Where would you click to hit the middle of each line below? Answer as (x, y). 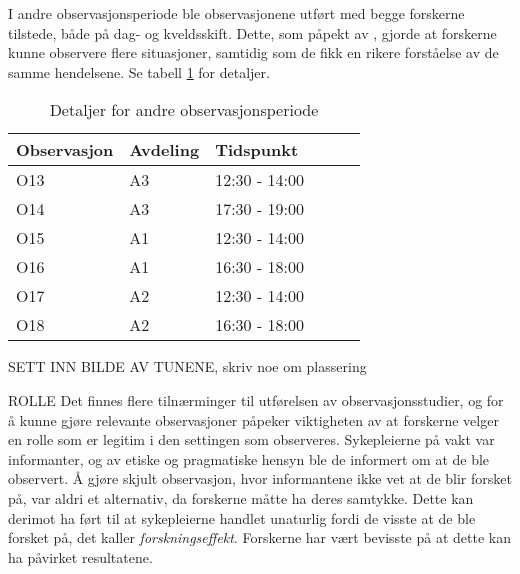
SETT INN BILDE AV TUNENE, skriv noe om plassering (187, 366)
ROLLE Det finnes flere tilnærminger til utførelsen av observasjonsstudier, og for (256, 399)
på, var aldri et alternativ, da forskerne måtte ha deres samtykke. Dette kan (241, 497)
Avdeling (164, 150)
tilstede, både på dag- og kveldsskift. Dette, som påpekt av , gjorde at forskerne (252, 32)
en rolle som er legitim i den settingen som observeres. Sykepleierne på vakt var (251, 439)
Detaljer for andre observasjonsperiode (184, 110)
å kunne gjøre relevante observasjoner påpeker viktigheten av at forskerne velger (253, 419)
